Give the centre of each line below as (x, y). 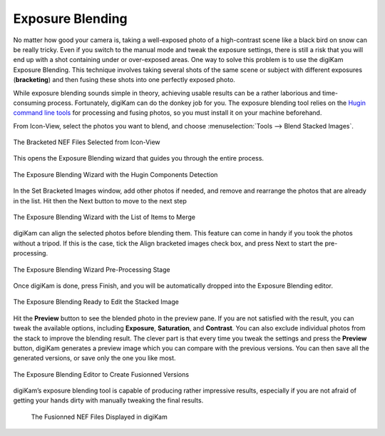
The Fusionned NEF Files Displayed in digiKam (99, 417)
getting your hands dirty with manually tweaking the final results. (108, 400)
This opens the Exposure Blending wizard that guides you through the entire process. (138, 158)
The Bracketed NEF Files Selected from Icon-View (87, 142)
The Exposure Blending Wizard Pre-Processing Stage (92, 269)
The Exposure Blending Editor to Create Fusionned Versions (101, 374)
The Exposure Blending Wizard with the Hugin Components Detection (115, 174)
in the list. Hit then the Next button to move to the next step (100, 201)
